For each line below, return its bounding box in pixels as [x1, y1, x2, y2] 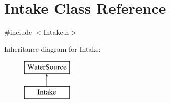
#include [4, 27, 32, 37]
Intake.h [43, 27, 69, 37]
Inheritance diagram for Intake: [4, 43, 101, 54]
